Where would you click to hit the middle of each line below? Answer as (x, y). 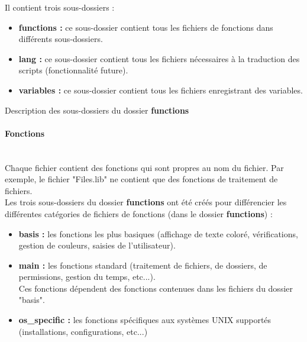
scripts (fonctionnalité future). (73, 70)
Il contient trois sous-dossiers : (60, 7)
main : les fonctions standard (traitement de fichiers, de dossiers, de (143, 265)
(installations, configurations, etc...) (83, 331)
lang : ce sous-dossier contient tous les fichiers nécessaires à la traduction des (159, 58)
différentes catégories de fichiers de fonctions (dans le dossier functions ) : (139, 213)
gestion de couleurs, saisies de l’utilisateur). (97, 245)
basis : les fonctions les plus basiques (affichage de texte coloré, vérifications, (158, 233)
